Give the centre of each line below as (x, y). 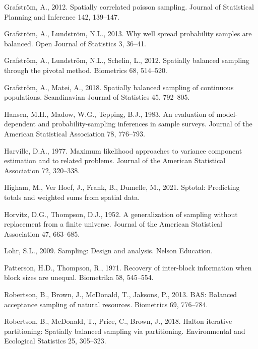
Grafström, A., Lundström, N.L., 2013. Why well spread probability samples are (128, 33)
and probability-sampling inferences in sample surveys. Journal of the (145, 124)
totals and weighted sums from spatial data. (72, 197)
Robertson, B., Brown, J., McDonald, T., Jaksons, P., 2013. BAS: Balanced (121, 294)
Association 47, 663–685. (42, 233)
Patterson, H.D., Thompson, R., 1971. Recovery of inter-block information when (128, 267)
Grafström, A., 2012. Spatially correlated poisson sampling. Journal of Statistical (129, 7)
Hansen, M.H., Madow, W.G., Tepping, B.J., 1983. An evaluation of (109, 114)
